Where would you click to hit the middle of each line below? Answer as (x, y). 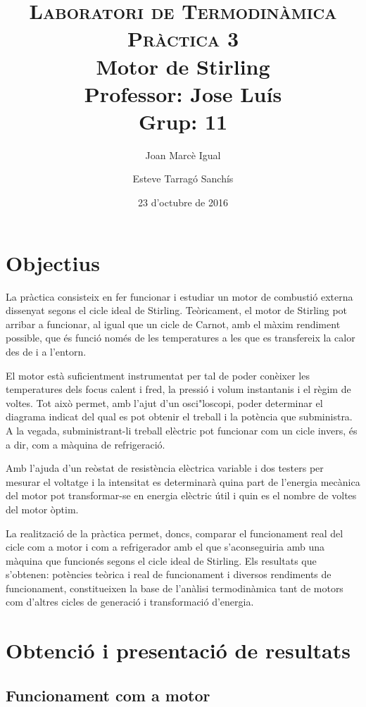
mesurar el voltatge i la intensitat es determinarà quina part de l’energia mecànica (183, 481)
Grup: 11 (183, 121)
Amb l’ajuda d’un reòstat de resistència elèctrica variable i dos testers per (165, 468)
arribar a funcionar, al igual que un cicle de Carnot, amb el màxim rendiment (173, 324)
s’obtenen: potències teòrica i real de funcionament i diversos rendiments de (169, 574)
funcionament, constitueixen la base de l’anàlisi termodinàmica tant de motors (175, 588)
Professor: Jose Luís (183, 93)
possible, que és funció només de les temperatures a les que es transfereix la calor (181, 338)
